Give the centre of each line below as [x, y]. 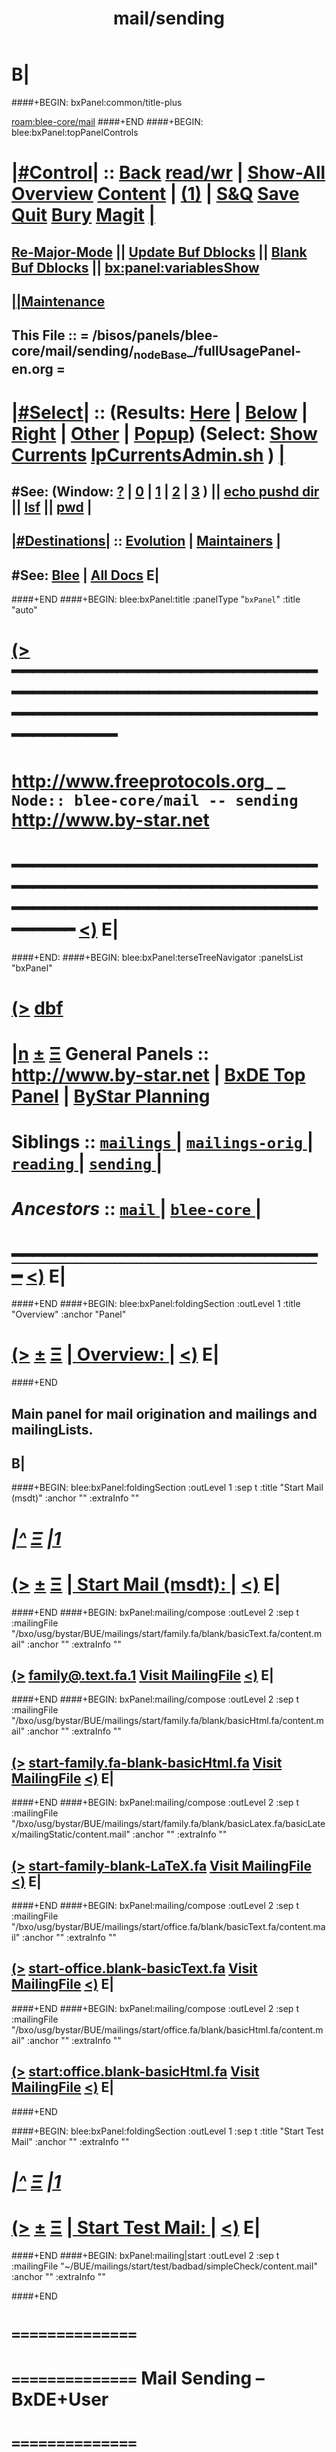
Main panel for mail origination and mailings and [164, 1413]
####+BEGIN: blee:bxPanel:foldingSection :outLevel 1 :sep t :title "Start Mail [167, 1488]
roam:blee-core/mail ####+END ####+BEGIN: [107, 121]
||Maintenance [58, 301]
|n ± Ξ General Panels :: [110, 1053]
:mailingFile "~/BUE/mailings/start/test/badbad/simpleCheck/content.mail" [164, 2266]
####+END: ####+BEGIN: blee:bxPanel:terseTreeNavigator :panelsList [157, 957]
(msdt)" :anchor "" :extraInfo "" [75, 1498]
